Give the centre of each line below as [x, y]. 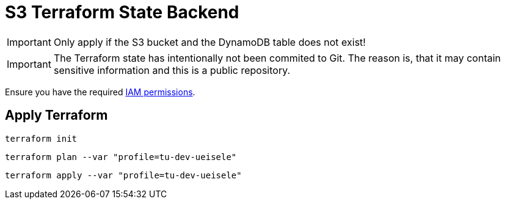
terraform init [41, 138]
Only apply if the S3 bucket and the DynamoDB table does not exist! [209, 42]
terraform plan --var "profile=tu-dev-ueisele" [121, 157]
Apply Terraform [56, 115]
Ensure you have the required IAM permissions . [100, 92]
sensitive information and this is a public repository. [172, 70]
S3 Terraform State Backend [122, 12]
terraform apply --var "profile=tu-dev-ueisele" [123, 175]
